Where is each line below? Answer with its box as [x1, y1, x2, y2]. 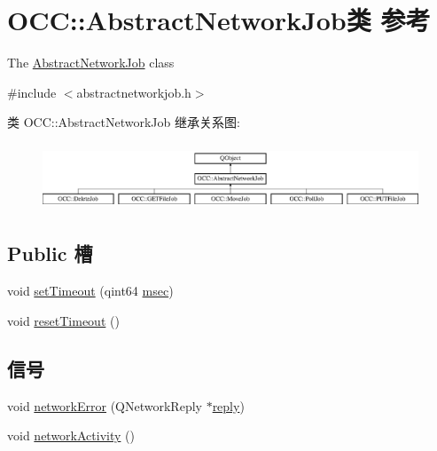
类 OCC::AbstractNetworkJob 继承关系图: [7, 113, 240, 131]
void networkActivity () [7, 426, 135, 445]
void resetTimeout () [7, 311, 120, 329]
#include [7, 83, 57, 101]
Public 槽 [7, 240, 93, 267]
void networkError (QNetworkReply [7, 396, 202, 415]
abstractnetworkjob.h [76, 83, 191, 101]
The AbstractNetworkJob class [7, 53, 175, 72]
